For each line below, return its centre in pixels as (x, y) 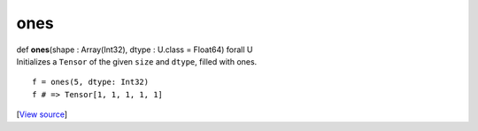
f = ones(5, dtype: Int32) (91, 82)
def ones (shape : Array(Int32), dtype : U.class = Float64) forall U (135, 50)
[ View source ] (42, 114)
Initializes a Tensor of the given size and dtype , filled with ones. (137, 61)
